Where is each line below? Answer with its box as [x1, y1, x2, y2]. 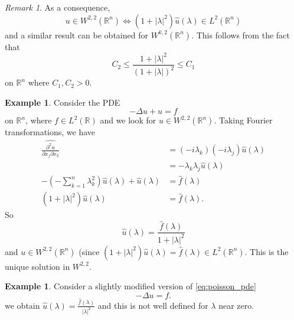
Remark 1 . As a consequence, [5, 1, 110, 13]
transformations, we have [5, 126, 96, 138]
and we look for [100, 114, 156, 126]
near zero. [218, 299, 254, 311]
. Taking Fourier [214, 114, 273, 126]
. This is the [244, 245, 289, 257]
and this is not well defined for [97, 299, 208, 311]
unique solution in [5, 260, 70, 272]
